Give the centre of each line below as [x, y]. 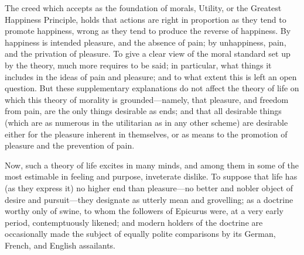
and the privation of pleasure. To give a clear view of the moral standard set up [148, 54]
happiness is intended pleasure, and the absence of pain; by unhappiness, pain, [146, 42]
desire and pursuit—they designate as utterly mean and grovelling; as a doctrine [149, 199]
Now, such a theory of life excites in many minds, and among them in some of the [152, 165]
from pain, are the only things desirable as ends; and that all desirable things [143, 111]
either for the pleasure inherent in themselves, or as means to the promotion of [146, 134]
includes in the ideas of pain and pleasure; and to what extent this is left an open [151, 76]
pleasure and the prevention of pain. [70, 145]
